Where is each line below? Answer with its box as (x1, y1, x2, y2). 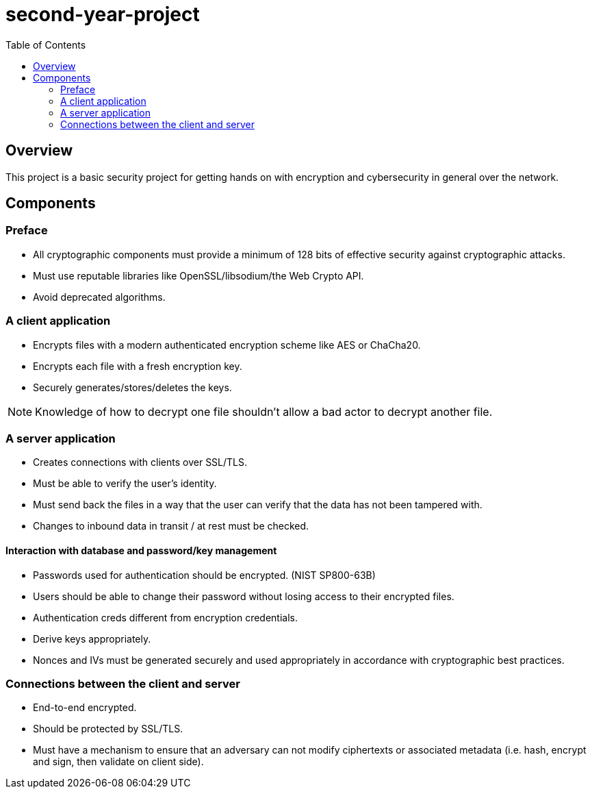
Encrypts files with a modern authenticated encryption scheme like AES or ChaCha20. (33, 338, 421, 351)
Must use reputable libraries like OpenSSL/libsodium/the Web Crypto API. (33, 269, 364, 282)
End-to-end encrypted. (33, 702, 137, 714)
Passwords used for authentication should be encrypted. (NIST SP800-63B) (33, 569, 376, 581)
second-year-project (5, 3, 200, 26)
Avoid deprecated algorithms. (33, 290, 166, 303)
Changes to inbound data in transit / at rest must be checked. (33, 520, 309, 532)
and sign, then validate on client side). (33, 756, 204, 768)
